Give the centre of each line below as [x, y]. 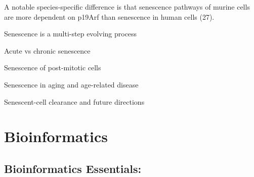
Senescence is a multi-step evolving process [71, 34]
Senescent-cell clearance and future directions [74, 101]
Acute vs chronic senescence [47, 50]
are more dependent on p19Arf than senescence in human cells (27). [109, 16]
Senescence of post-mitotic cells [53, 68]
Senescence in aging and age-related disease [71, 84]
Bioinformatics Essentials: [73, 168]
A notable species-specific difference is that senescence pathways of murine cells [127, 7]
